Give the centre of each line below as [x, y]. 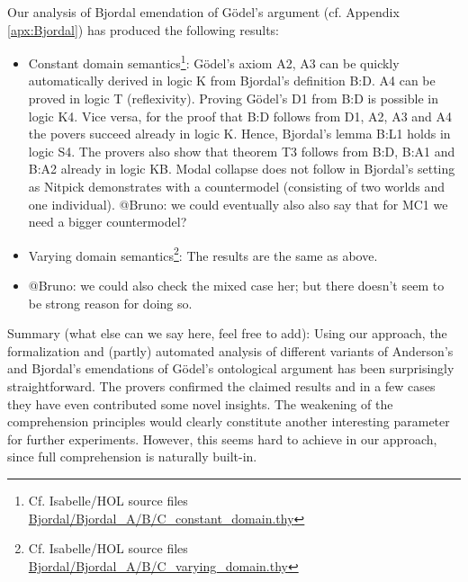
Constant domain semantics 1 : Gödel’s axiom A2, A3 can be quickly [214, 62]
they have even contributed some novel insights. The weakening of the [200, 403]
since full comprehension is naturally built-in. [132, 457]
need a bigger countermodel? [108, 222]
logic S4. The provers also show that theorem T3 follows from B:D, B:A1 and [242, 151]
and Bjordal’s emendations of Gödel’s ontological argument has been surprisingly [231, 368]
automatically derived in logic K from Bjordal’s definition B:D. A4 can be [232, 81]
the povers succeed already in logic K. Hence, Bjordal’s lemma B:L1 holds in [239, 134]
